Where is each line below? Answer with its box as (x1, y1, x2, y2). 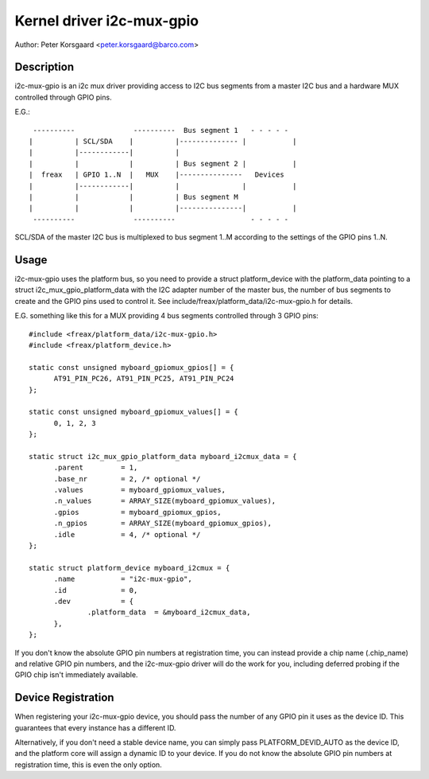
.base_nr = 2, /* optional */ (53, 474, 201, 483)
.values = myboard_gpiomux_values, (53, 485, 226, 495)
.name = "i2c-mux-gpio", (53, 575, 192, 584)
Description (14, 60, 75, 74)
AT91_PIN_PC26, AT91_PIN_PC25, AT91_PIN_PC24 (53, 374, 234, 384)
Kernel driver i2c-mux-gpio (14, 12, 199, 29)
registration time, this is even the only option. (14, 760, 162, 769)
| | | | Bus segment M (29, 192, 238, 201)
